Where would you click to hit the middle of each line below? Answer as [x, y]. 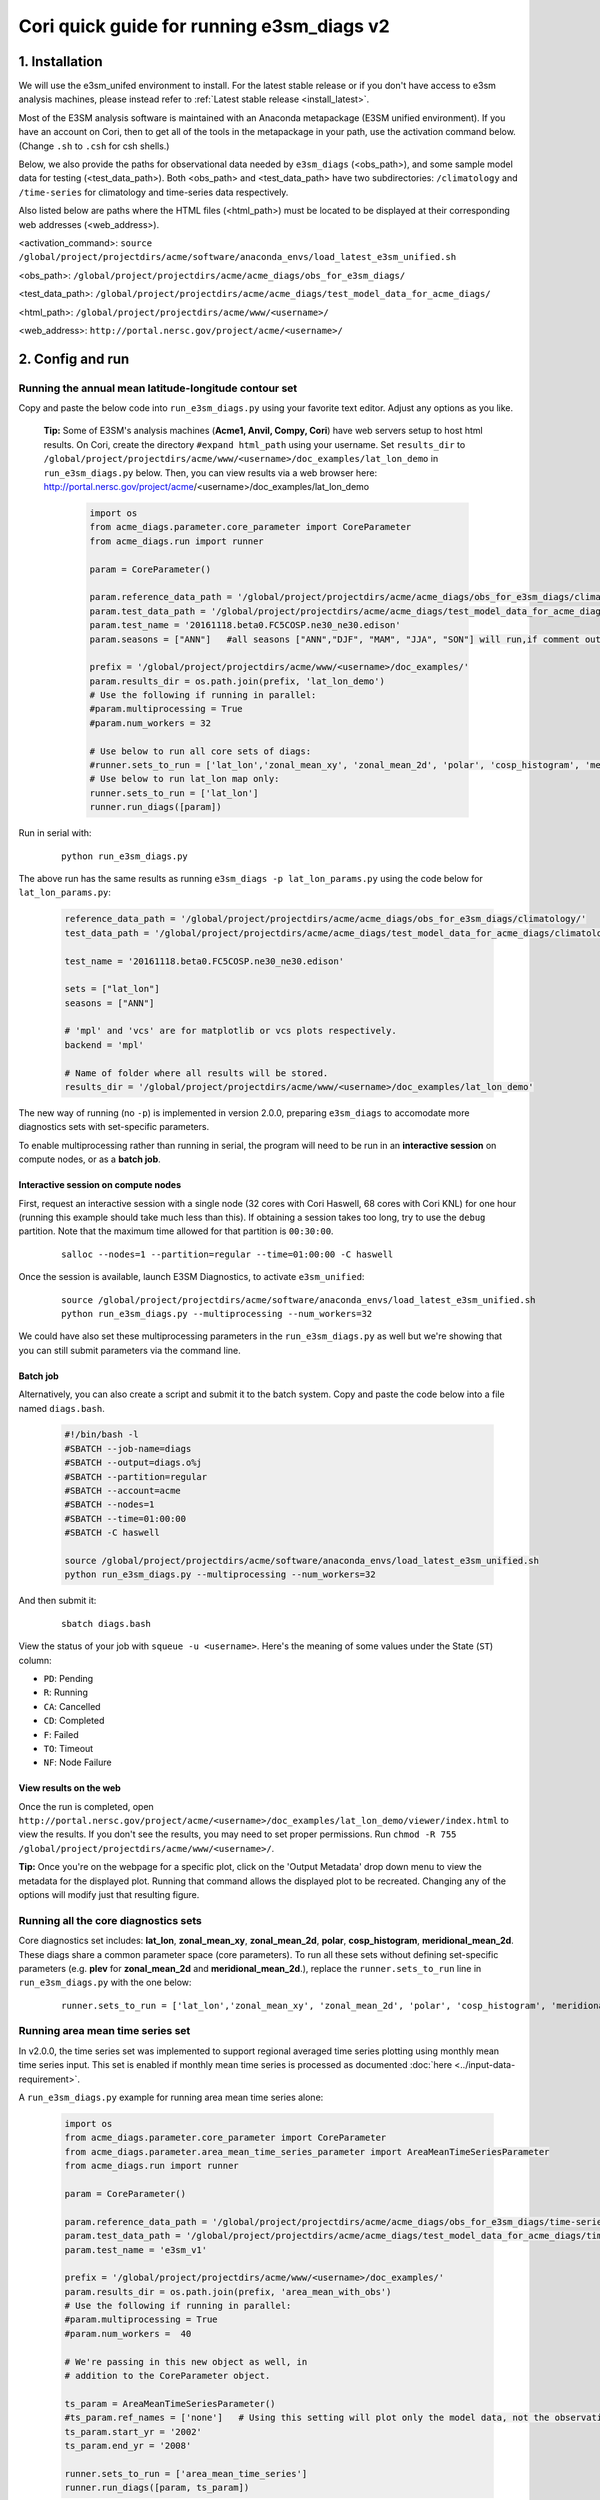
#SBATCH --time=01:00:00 [125, 1518]
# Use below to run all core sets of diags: [200, 751]
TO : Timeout [68, 1748]
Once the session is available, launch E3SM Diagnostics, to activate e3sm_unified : [191, 1277]
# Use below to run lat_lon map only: [184, 779]
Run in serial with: [55, 833]
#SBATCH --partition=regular [136, 1476]
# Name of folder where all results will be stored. [196, 1073]
